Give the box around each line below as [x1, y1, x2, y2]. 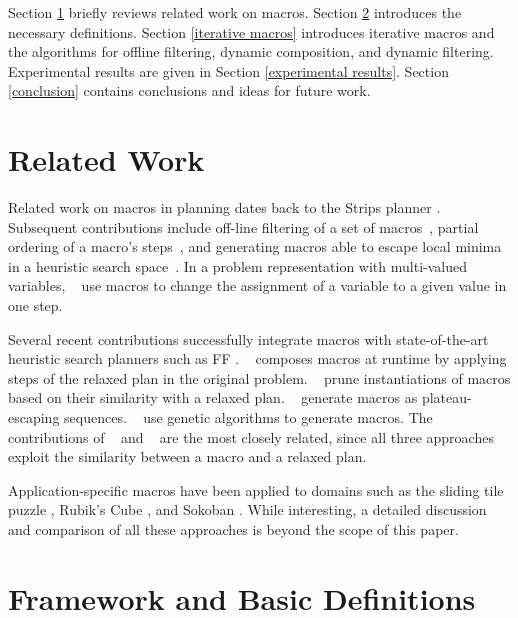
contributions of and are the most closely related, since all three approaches [8, 426, 494, 447]
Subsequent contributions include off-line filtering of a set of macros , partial [8, 216, 479, 237]
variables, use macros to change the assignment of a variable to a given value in [8, 275, 507, 296]
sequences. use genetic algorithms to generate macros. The [64, 407, 433, 428]
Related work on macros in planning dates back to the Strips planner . [8, 197, 441, 218]
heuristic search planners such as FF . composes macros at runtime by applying [8, 348, 507, 369]
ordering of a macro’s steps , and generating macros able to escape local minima [8, 236, 502, 257]
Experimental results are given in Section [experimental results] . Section [8, 60, 449, 81]
